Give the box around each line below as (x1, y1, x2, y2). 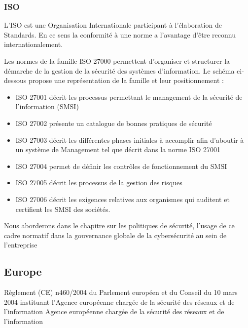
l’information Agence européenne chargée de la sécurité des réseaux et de (4, 306, 224, 317)
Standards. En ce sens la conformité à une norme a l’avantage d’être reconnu (4, 29, 236, 40)
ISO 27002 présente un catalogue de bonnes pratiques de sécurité (15, 118, 212, 128)
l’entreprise (4, 240, 37, 250)
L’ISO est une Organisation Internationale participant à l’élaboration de (4, 20, 222, 30)
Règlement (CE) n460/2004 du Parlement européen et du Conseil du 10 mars (4, 287, 238, 297)
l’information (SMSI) (15, 101, 79, 112)
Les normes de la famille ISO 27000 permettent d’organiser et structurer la (4, 56, 230, 66)
